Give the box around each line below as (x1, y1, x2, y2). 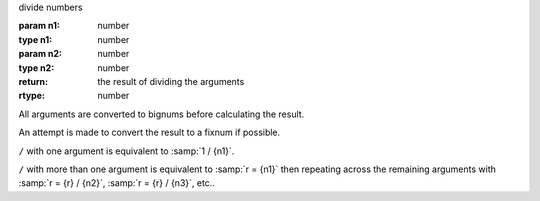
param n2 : (18, 48, 63, 60)
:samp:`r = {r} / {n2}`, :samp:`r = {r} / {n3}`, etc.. (18, 177, 215, 189)
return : (18, 75, 49, 87)
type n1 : (18, 33, 53, 45)
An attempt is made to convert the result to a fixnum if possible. (18, 126, 281, 139)
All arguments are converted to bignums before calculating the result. (18, 108, 305, 120)
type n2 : (18, 61, 55, 74)
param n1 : (18, 20, 60, 32)
